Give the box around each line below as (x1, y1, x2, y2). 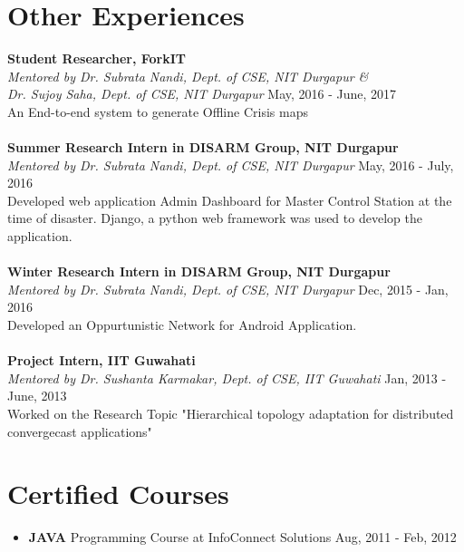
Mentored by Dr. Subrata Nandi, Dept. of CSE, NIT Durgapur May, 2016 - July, (7, 155, 454, 174)
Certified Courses (7, 475, 229, 512)
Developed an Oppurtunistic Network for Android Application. (7, 315, 357, 334)
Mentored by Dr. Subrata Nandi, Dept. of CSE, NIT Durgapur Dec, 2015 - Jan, (7, 279, 449, 298)
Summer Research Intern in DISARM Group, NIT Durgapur (7, 138, 399, 157)
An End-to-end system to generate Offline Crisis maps (7, 102, 308, 121)
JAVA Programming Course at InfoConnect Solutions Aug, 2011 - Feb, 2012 (28, 528, 457, 547)
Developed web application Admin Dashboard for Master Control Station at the (7, 190, 452, 209)
